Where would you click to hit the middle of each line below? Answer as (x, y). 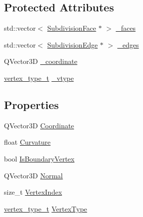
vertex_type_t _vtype (39, 78)
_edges (128, 44)
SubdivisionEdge (72, 44)
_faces (126, 28)
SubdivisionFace (72, 28)
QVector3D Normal (34, 175)
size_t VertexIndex (33, 192)
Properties (32, 104)
